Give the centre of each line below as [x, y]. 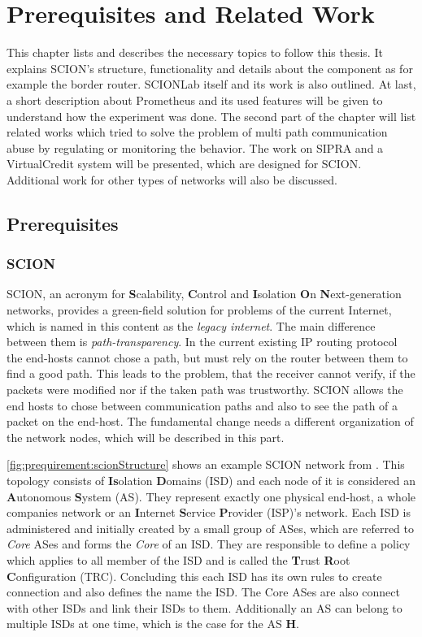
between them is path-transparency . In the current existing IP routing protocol [202, 342]
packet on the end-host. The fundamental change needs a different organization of [210, 421]
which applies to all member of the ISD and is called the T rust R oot [178, 559]
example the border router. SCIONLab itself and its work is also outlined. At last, [211, 84]
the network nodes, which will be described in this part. [146, 437]
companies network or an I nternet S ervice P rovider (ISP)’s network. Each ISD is [209, 512]
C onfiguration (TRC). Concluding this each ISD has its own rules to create [194, 576]
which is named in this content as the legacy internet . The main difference [191, 325]
